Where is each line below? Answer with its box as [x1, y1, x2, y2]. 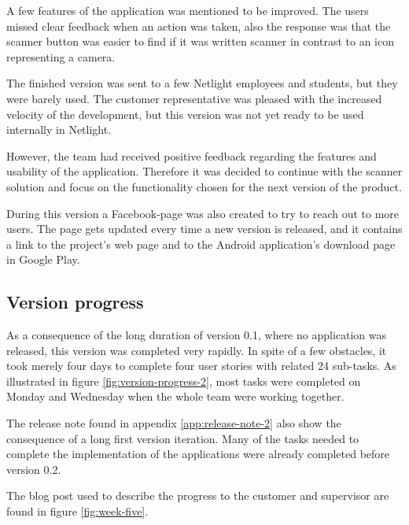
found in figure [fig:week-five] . [6, 503, 149, 519]
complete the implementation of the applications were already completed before [6, 446, 390, 462]
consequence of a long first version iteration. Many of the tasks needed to [6, 430, 359, 446]
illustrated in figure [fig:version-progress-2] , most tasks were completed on [6, 372, 361, 389]
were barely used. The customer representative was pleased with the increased [6, 90, 382, 106]
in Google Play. [6, 251, 80, 268]
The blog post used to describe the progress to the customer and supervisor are [6, 487, 389, 504]
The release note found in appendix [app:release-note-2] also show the [6, 415, 341, 431]
